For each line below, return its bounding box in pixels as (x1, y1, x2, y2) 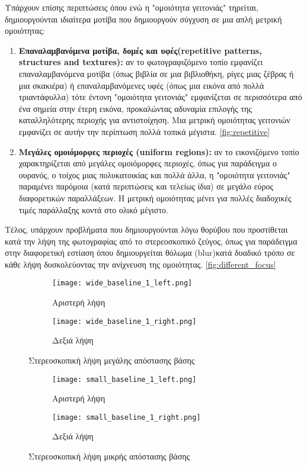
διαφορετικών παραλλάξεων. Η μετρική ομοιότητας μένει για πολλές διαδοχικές (18, 191, 292, 204)
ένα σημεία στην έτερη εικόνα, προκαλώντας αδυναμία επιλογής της (18, 102, 252, 114)
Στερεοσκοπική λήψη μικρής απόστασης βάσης (28, 450, 190, 462)
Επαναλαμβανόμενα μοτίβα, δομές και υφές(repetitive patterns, (18, 44, 262, 56)
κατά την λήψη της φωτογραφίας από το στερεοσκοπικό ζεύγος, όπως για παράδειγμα (5, 234, 298, 247)
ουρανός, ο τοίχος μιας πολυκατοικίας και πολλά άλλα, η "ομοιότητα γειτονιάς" (18, 168, 290, 181)
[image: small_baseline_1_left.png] (52, 375, 197, 384)
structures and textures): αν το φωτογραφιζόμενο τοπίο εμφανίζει (18, 56, 263, 68)
